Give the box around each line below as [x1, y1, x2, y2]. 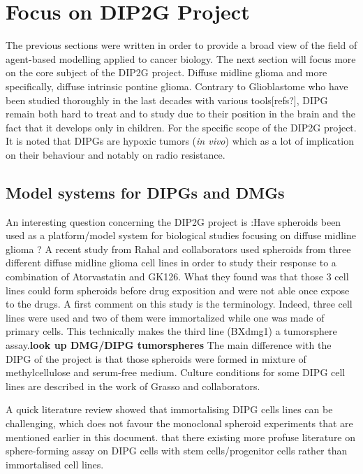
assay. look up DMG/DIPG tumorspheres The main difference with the [6, 338, 332, 352]
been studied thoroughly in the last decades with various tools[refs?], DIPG [6, 92, 328, 107]
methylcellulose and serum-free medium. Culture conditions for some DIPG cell [6, 365, 346, 380]
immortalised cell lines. [6, 457, 104, 471]
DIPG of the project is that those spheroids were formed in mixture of [6, 351, 306, 366]
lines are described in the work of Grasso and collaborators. [6, 378, 260, 393]
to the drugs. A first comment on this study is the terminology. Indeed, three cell [6, 296, 353, 311]
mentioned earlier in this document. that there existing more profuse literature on [6, 429, 356, 444]
